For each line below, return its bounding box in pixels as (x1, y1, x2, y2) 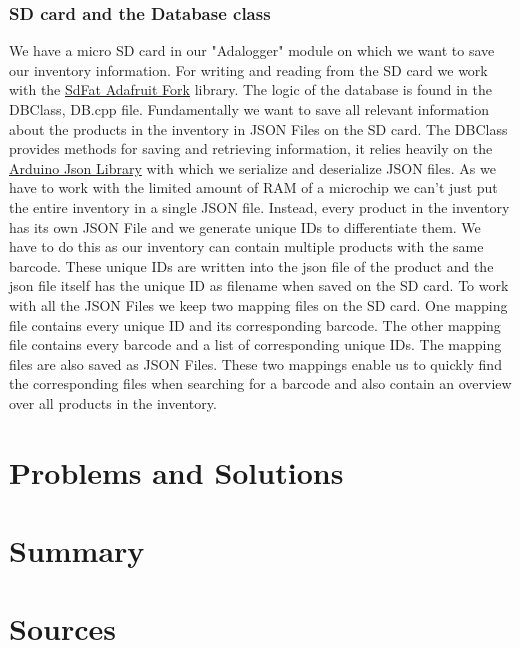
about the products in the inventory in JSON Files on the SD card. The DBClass (9, 118, 508, 139)
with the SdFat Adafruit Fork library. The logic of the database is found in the (9, 79, 493, 100)
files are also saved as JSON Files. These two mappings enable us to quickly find (9, 353, 502, 374)
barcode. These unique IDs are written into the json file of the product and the (9, 255, 494, 276)
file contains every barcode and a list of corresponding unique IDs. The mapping (9, 334, 502, 355)
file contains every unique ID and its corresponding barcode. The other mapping (9, 314, 501, 335)
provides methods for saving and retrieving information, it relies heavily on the (9, 138, 493, 159)
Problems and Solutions (9, 451, 344, 492)
